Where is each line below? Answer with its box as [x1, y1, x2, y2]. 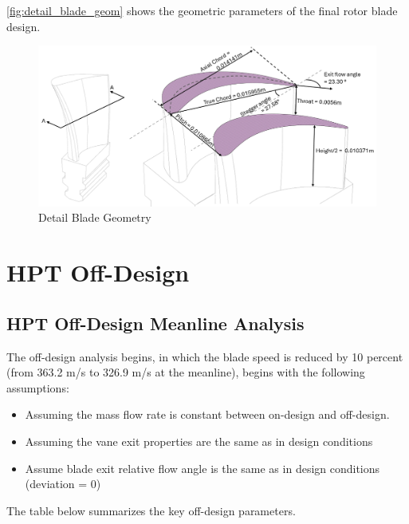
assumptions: [6, 379, 69, 396]
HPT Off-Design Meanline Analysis [6, 310, 305, 335]
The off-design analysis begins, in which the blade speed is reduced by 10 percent [6, 348, 403, 364]
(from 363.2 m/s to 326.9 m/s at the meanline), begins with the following [6, 364, 365, 380]
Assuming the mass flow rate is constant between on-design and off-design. [25, 406, 390, 423]
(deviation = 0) [25, 475, 101, 492]
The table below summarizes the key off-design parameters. [6, 502, 296, 518]
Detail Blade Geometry [38, 209, 151, 226]
